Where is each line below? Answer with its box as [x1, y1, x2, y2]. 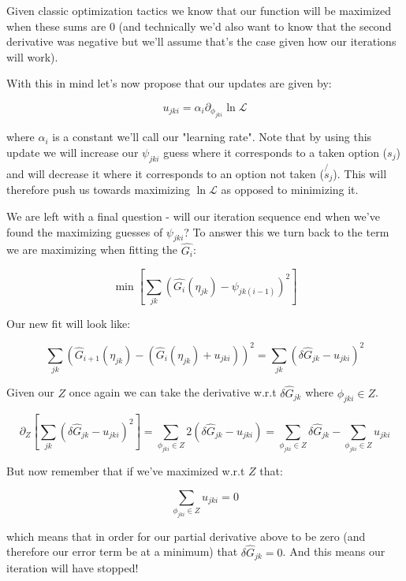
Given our [6, 384, 54, 400]
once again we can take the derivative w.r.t [69, 384, 277, 400]
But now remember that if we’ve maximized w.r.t [6, 462, 245, 479]
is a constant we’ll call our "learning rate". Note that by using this [52, 128, 372, 145]
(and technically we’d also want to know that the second [118, 17, 392, 34]
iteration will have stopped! [6, 560, 139, 576]
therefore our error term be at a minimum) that [6, 543, 238, 560]
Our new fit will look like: [6, 315, 131, 331]
